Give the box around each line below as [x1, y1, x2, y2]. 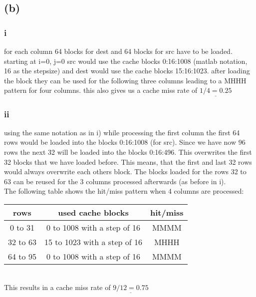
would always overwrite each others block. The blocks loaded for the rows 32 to [4, 166, 247, 177]
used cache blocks [58, 206, 129, 218]
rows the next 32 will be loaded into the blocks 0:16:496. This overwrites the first [4, 147, 252, 157]
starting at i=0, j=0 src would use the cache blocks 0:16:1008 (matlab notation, [4, 55, 248, 66]
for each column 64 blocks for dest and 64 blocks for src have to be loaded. [4, 46, 233, 56]
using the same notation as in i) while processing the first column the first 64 [4, 127, 240, 137]
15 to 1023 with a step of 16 [44, 236, 142, 248]
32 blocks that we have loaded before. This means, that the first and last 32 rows [4, 156, 252, 167]
